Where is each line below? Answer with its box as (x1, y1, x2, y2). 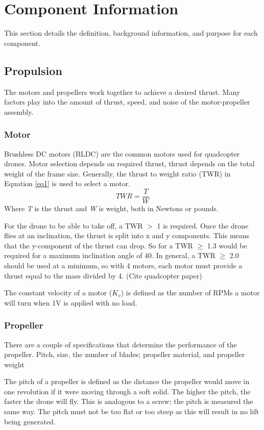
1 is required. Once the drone (157, 220, 249, 231)
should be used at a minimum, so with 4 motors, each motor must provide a (4, 260, 243, 270)
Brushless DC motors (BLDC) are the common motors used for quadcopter (4, 148, 240, 159)
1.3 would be (207, 240, 247, 250)
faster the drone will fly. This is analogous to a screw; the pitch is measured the (4, 396, 253, 407)
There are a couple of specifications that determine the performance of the (4, 339, 237, 349)
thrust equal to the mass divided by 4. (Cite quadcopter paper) (4, 270, 202, 281)
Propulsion (4, 62, 62, 78)
